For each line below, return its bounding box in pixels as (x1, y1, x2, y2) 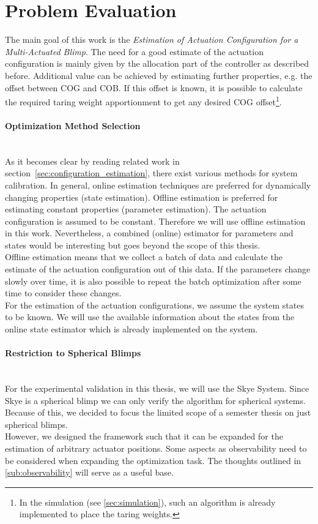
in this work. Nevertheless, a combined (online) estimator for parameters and (5, 226, 294, 239)
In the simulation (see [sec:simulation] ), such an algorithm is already (19, 495, 276, 508)
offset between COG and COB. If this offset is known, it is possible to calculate (5, 81, 303, 94)
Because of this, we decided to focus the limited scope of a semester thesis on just (5, 406, 311, 419)
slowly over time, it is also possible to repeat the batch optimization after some (5, 274, 301, 287)
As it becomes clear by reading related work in (5, 154, 180, 167)
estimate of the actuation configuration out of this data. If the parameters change (5, 263, 311, 275)
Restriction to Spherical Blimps (5, 346, 141, 359)
